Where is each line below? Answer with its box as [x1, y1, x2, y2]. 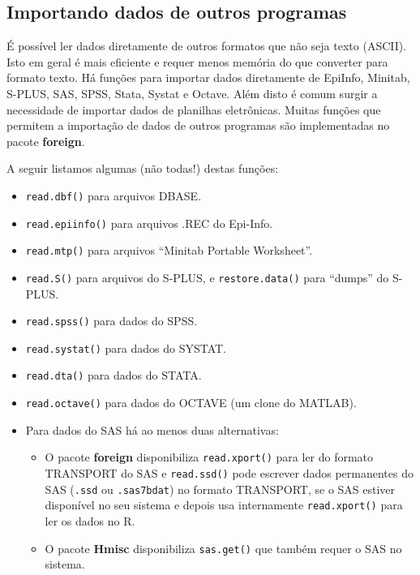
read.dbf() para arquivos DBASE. [25, 187, 202, 204]
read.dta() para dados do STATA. [25, 367, 202, 384]
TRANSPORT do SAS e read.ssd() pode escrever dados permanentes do [45, 465, 414, 482]
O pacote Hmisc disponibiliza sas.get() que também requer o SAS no [45, 539, 402, 556]
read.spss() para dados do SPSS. [25, 312, 198, 329]
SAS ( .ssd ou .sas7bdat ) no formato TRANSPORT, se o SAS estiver [45, 480, 396, 497]
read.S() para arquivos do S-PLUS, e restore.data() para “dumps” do [25, 268, 389, 285]
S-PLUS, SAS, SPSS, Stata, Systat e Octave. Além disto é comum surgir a [6, 84, 378, 101]
